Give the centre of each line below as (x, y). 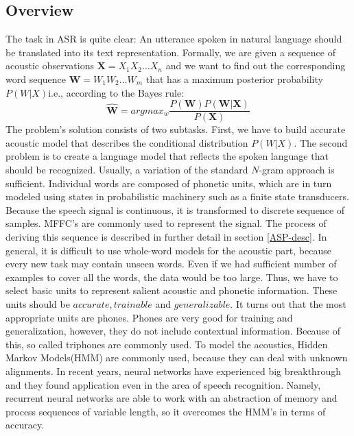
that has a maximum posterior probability (234, 78)
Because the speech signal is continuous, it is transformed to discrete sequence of (175, 209)
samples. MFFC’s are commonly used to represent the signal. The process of (166, 223)
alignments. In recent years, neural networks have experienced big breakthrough (173, 371)
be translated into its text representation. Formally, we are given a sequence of (170, 52)
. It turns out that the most (288, 303)
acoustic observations (50, 65)
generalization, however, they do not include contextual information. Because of (173, 331)
